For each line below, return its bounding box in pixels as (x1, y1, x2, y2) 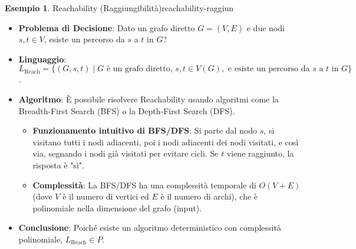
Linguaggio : (18, 52, 67, 65)
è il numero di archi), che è (160, 190, 258, 202)
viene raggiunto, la (226, 147, 294, 160)
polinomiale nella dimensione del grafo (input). (32, 201, 202, 214)
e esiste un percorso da (228, 65, 310, 74)
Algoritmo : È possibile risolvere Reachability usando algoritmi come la (18, 92, 279, 105)
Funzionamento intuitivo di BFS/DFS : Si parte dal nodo (32, 124, 258, 137)
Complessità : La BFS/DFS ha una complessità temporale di (32, 178, 256, 191)
